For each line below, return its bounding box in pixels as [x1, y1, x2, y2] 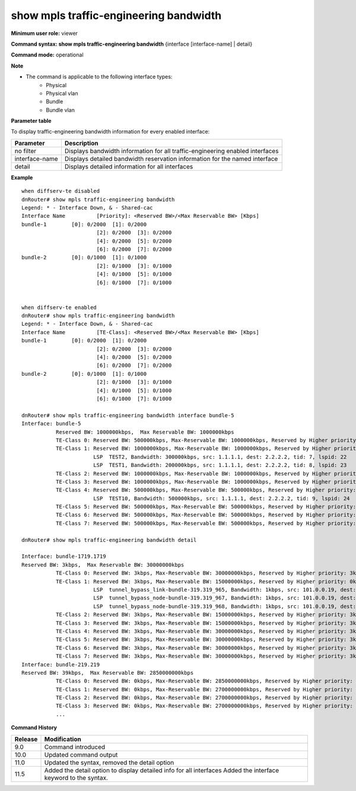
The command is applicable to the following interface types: [26, 73, 173, 80]
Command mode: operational [11, 51, 84, 59]
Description [64, 139, 98, 147]
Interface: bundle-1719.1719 [21, 553, 106, 560]
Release [14, 735, 38, 743]
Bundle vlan [46, 106, 75, 113]
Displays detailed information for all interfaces [64, 162, 193, 170]
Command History [11, 724, 58, 731]
